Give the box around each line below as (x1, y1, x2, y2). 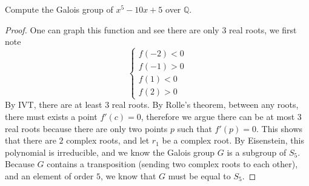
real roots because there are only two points (5, 122, 168, 135)
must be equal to (168, 169, 231, 182)
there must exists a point (5, 110, 98, 122)
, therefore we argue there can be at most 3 (141, 110, 302, 122)
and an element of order (5, 169, 94, 182)
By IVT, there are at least (5, 98, 102, 111)
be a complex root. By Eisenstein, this (162, 134, 304, 147)
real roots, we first (229, 23, 297, 36)
